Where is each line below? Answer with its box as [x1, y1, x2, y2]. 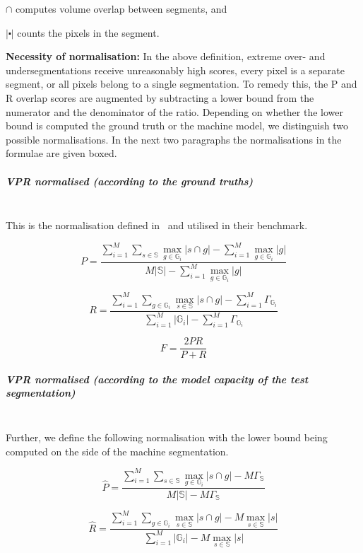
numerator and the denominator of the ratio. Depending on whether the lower [6, 104, 344, 119]
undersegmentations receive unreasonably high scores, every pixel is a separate [6, 62, 345, 77]
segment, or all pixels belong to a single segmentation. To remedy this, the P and [6, 76, 357, 91]
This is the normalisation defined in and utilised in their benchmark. [6, 218, 308, 233]
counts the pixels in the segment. [17, 25, 160, 40]
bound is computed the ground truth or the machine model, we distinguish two [6, 118, 348, 133]
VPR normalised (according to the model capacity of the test [6, 371, 309, 386]
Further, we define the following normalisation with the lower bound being [6, 429, 328, 444]
